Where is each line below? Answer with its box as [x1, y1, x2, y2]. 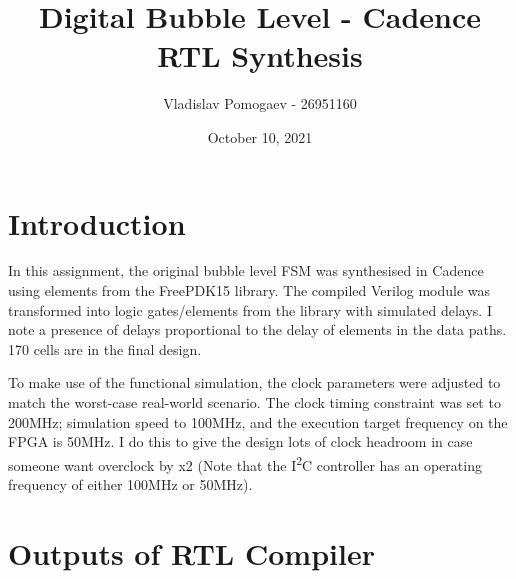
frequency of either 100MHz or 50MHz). [8, 474, 253, 495]
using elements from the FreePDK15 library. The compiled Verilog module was [8, 280, 491, 301]
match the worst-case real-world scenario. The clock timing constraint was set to [8, 392, 501, 412]
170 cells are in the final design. [8, 338, 202, 359]
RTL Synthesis [157, 35, 363, 76]
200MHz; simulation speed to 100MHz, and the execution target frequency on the [8, 411, 508, 432]
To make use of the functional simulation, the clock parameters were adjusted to [8, 372, 501, 393]
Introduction [8, 202, 186, 243]
